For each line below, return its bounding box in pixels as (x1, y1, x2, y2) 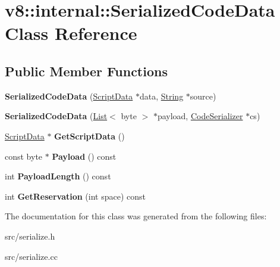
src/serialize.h (5, 229, 55, 242)
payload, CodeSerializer (157, 110, 243, 122)
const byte (5, 150, 43, 162)
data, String (139, 89, 184, 102)
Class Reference (5, 21, 137, 45)
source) (190, 89, 216, 102)
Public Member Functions (5, 61, 168, 80)
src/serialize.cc (5, 250, 58, 262)
